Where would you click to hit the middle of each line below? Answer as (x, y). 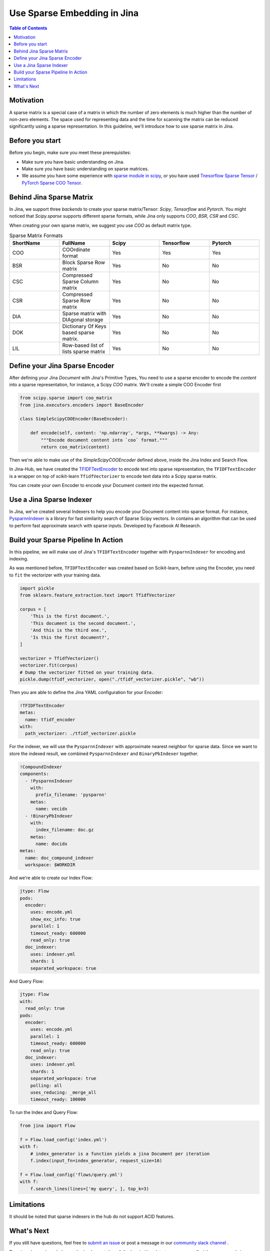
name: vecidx (51, 809)
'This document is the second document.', (83, 623)
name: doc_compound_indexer (59, 858)
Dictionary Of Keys (84, 326)
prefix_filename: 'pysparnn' (71, 795)
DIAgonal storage (83, 320)
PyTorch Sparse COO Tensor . (52, 183)
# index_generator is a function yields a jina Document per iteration (120, 1154)
